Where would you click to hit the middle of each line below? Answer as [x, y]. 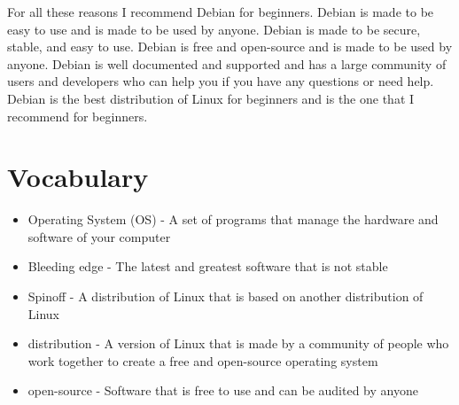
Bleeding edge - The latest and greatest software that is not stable [208, 266]
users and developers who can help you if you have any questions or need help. [221, 81]
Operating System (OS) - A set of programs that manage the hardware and [233, 219]
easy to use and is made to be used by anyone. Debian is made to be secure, [214, 29]
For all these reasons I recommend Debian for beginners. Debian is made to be [221, 12]
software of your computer [99, 236]
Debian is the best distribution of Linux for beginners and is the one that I [211, 98]
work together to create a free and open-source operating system [203, 360]
